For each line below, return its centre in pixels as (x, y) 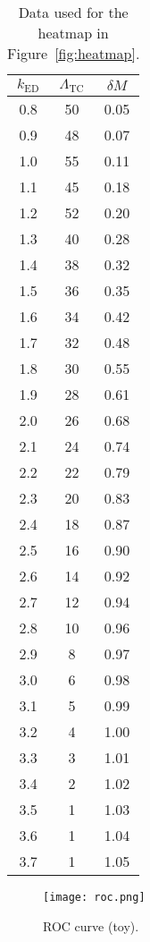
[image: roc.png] (94, 897)
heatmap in (73, 33)
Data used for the (73, 12)
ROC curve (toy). (91, 925)
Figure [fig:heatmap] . (74, 53)
